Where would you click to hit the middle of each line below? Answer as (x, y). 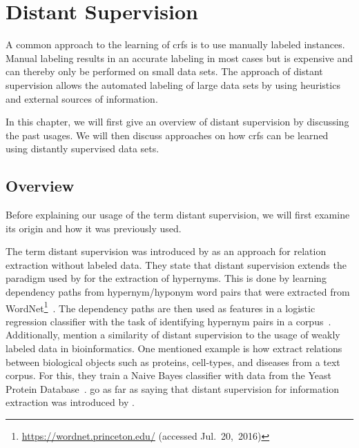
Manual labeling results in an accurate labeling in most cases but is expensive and (179, 58)
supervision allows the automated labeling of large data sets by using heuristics (173, 84)
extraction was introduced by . (70, 402)
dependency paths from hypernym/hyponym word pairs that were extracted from (178, 292)
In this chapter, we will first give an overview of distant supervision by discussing (177, 122)
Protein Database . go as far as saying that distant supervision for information (173, 388)
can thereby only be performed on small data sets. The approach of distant (164, 71)
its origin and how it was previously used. (94, 228)
